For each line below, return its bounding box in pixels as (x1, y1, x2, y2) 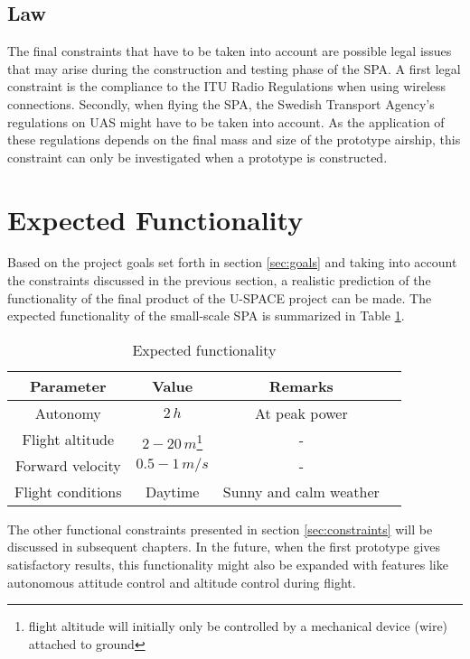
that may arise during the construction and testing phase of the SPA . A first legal (7, 59, 461, 78)
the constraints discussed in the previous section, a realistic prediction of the (7, 271, 431, 290)
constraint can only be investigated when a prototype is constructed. (7, 147, 388, 166)
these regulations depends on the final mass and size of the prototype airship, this (7, 130, 461, 149)
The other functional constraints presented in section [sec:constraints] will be (7, 519, 433, 538)
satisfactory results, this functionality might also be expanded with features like (7, 555, 448, 574)
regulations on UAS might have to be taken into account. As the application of (7, 112, 445, 131)
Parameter (30, 375, 107, 396)
